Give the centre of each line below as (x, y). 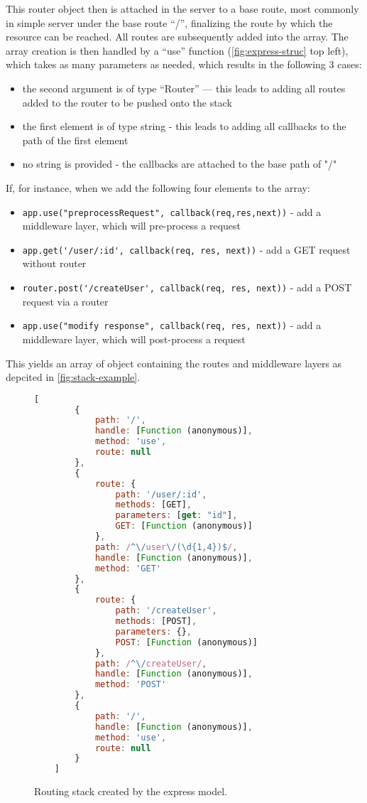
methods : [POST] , (156, 621)
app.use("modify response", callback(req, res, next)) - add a (172, 325)
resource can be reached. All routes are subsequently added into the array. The (177, 37)
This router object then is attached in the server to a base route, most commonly (182, 9)
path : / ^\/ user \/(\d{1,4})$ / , (166, 547)
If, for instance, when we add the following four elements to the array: (158, 187)
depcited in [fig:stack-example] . (73, 377)
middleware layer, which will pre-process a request (132, 226)
